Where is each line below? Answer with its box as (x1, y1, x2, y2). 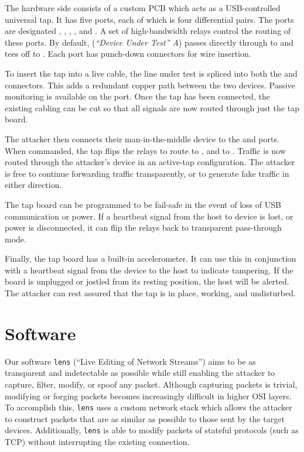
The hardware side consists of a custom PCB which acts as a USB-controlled (5, 2, 281, 13)
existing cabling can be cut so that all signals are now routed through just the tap (5, 101, 299, 114)
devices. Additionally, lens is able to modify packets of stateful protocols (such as (5, 424, 299, 436)
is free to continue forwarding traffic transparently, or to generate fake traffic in (5, 167, 289, 179)
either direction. (5, 179, 62, 191)
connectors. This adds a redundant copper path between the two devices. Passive (5, 78, 295, 91)
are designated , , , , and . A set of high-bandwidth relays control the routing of (5, 25, 291, 37)
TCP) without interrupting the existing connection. (5, 436, 190, 448)
